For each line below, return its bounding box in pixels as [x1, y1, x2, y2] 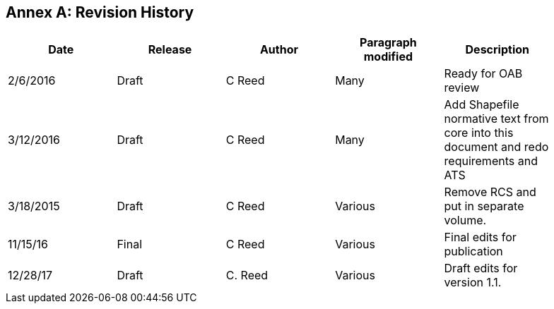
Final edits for [444, 230, 517, 245]
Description [465, 42, 529, 57]
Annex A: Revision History [6, 4, 194, 21]
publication [444, 244, 503, 259]
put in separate [444, 199, 524, 214]
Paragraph [359, 35, 417, 50]
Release [148, 42, 192, 57]
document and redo [444, 140, 549, 154]
